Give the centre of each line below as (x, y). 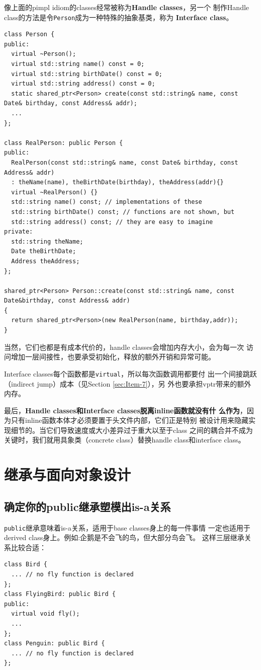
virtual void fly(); (46, 614)
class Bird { (26, 565)
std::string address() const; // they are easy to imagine (112, 222)
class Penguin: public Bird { (55, 644)
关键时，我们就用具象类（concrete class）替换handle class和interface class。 (125, 440)
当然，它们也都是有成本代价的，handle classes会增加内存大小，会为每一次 (124, 347)
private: (19, 232)
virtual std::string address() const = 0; (83, 84)
